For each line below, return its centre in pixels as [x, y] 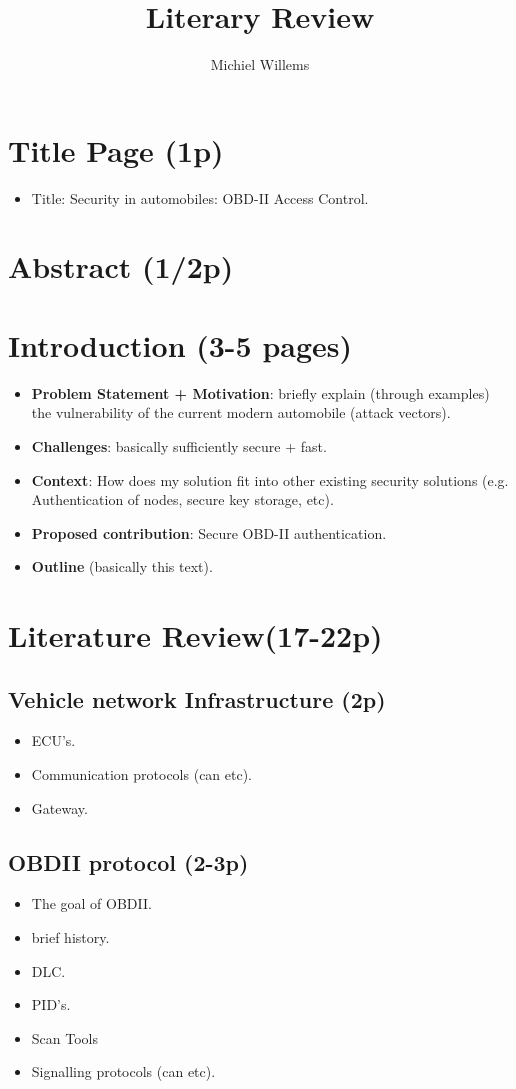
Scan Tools [64, 1037]
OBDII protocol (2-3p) [128, 861]
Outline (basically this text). [122, 566]
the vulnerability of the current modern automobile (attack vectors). [241, 412]
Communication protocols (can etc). [142, 774]
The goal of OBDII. [91, 903]
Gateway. [59, 807]
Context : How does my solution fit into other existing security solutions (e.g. [270, 479]
